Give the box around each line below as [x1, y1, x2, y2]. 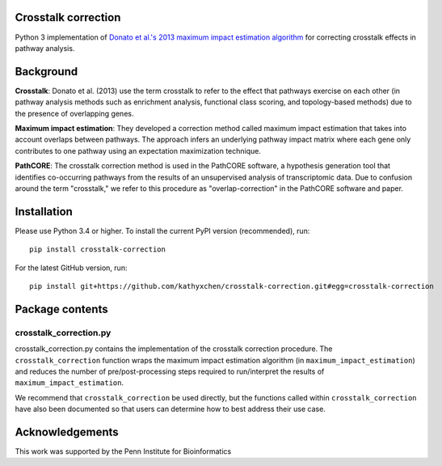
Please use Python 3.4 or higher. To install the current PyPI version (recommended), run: [15, 226, 310, 235]
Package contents [15, 302, 108, 316]
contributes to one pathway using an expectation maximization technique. [15, 146, 262, 155]
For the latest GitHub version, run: [15, 263, 128, 273]
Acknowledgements [15, 425, 119, 438]
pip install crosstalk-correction [29, 245, 166, 254]
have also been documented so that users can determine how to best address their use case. [15, 405, 326, 414]
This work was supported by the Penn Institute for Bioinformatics [15, 447, 232, 456]
